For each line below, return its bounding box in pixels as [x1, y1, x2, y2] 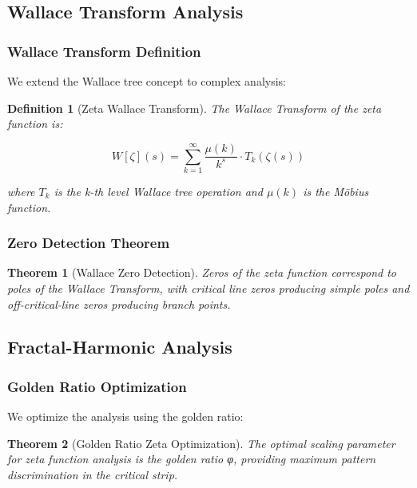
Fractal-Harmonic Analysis [7, 334, 232, 359]
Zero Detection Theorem [7, 233, 170, 253]
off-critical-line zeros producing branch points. [7, 295, 231, 312]
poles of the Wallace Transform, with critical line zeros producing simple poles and [7, 279, 410, 296]
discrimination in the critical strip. [7, 466, 178, 482]
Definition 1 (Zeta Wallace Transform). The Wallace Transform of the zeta [7, 99, 382, 116]
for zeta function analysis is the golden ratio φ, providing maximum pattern [7, 450, 376, 467]
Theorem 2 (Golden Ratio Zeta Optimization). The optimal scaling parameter [7, 434, 395, 451]
